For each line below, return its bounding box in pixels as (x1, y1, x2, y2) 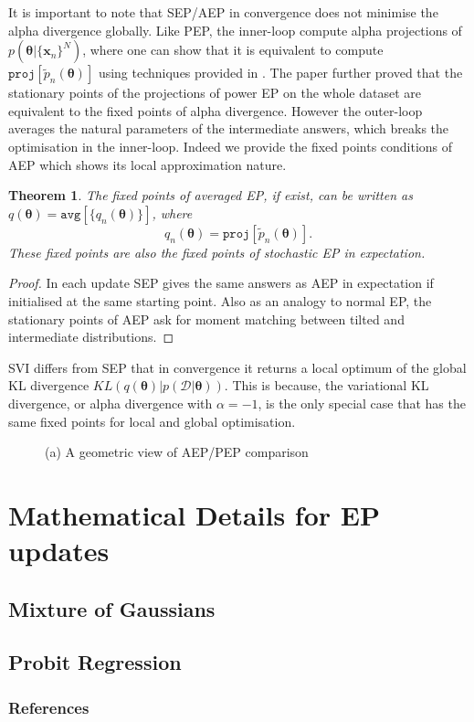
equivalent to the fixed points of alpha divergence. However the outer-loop (8, 101, 423, 120)
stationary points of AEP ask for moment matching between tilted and (8, 309, 405, 328)
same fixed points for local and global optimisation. (8, 411, 296, 430)
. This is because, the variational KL (224, 376, 429, 395)
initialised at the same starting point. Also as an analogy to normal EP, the (8, 291, 432, 310)
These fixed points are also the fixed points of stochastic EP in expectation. (8, 242, 426, 261)
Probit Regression (8, 648, 182, 676)
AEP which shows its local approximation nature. (8, 154, 287, 174)
